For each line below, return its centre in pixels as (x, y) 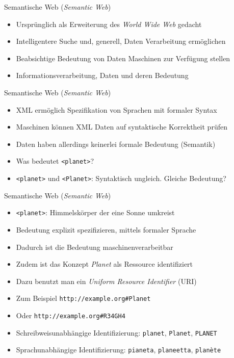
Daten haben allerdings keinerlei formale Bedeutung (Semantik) (116, 144)
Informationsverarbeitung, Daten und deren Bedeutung (102, 75)
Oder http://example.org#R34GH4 (71, 315)
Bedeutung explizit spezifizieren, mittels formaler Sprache (106, 229)
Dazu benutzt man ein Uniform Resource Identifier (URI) (106, 281)
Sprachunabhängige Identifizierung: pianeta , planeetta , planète (119, 350)
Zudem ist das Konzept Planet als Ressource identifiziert (105, 264)
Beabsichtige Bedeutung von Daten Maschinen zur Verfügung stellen (123, 58)
